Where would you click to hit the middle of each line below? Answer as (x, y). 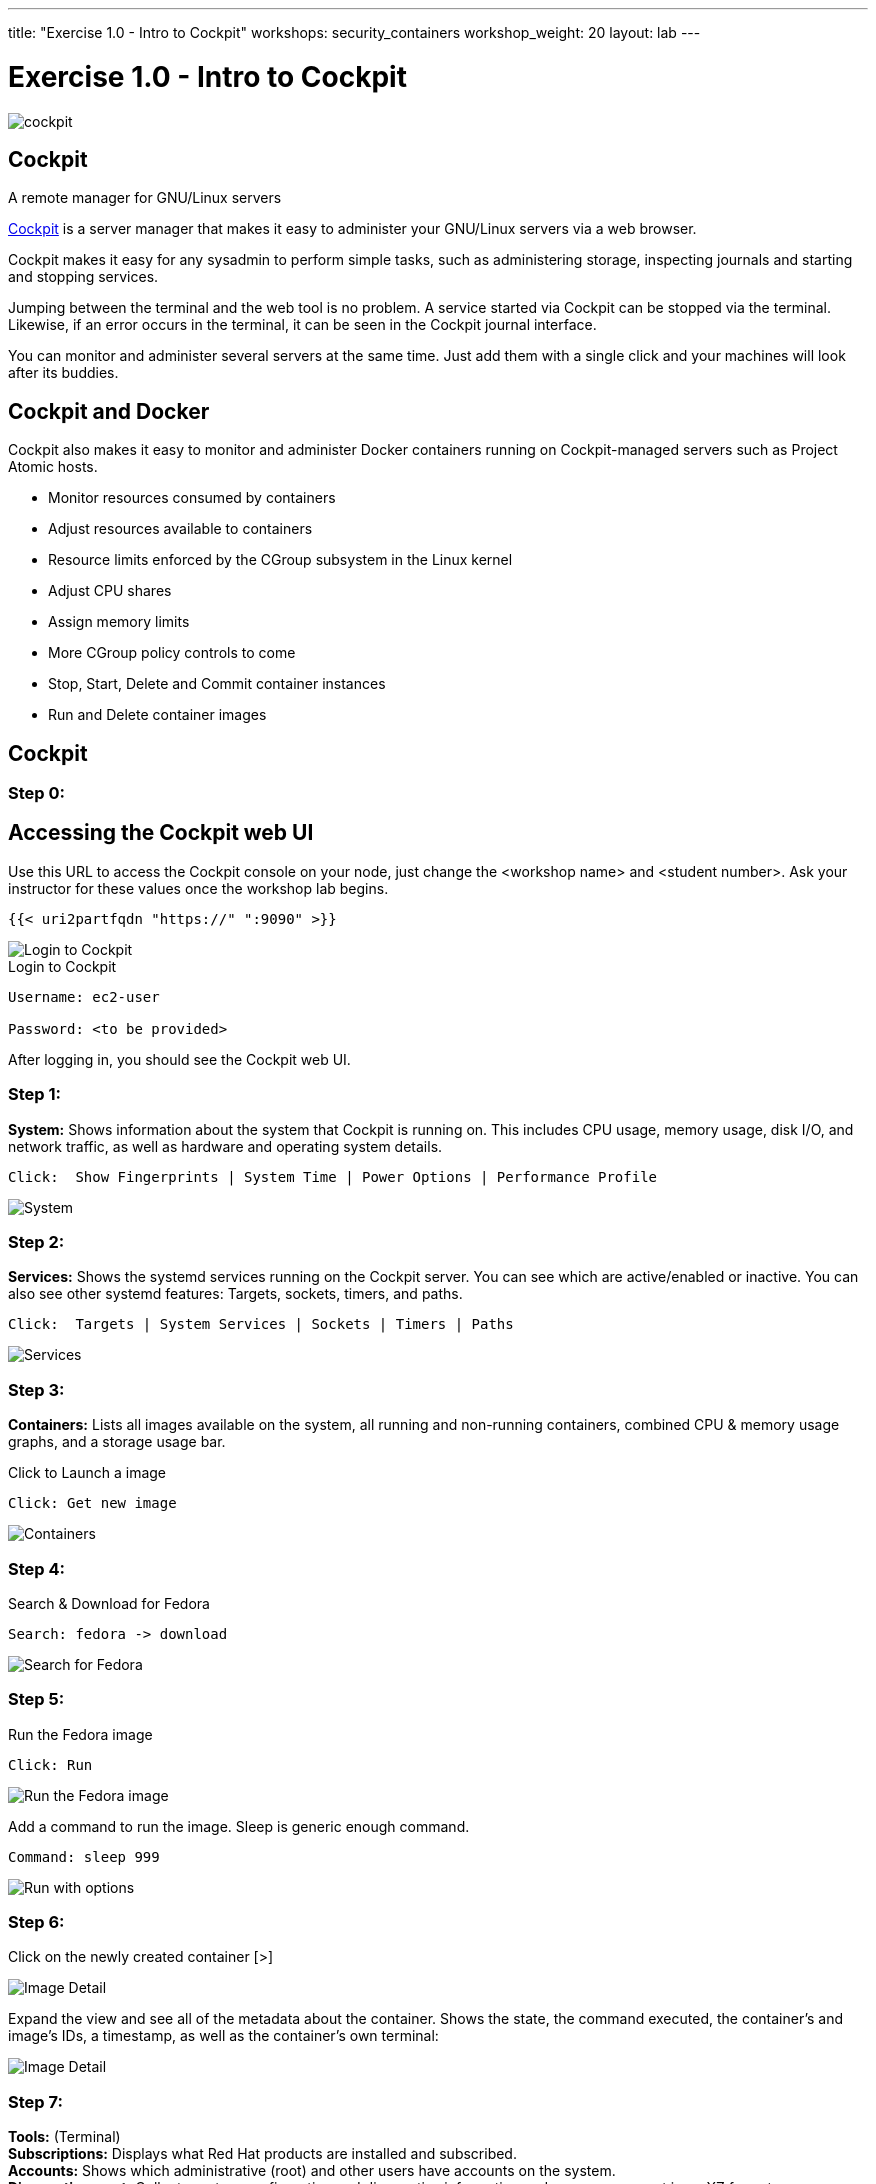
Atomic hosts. (53, 467)
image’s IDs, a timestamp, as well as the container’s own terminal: (223, 2036)
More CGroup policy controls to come (172, 653)
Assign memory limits (119, 622)
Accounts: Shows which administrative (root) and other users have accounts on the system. (312, 2171)
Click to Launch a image (87, 1473)
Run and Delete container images (157, 715)
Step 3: (36, 1389)
